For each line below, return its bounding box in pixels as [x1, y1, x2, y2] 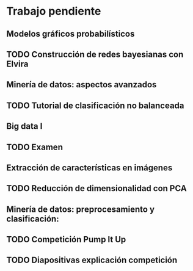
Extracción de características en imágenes [6, 162, 173, 173]
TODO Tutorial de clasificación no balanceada [6, 100, 184, 110]
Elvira [6, 59, 29, 69]
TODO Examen [6, 142, 63, 152]
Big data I [6, 121, 43, 132]
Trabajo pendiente [6, 4, 101, 18]
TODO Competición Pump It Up [6, 234, 126, 245]
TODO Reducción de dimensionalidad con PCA [6, 183, 188, 193]
